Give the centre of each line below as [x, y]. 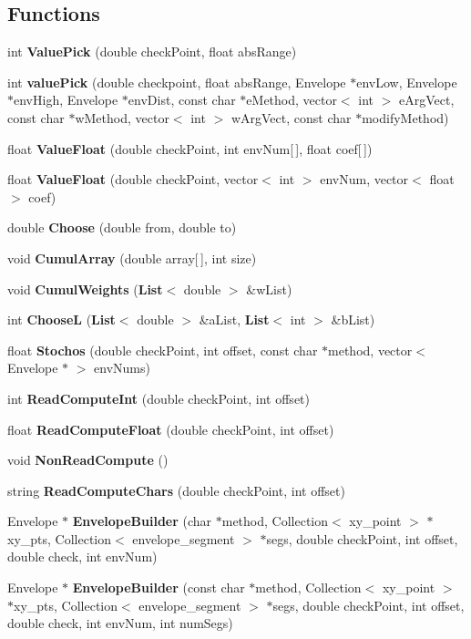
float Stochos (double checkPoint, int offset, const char [163, 350]
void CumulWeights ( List [85, 289]
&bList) [353, 319]
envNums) [122, 368]
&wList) [269, 289]
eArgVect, [426, 100]
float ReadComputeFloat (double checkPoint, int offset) [171, 429]
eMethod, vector [292, 100]
